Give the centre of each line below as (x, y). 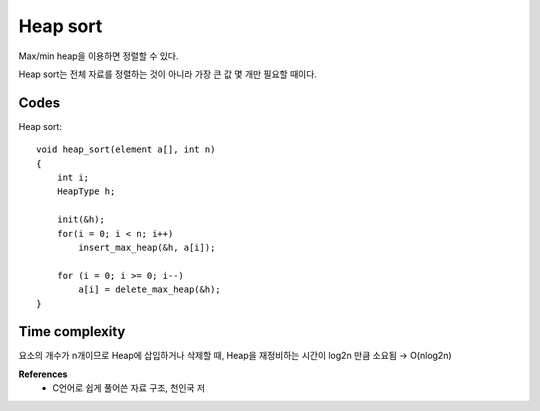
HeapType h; (86, 191)
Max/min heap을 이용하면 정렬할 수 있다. (98, 56)
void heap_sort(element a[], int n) (126, 149)
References (43, 374)
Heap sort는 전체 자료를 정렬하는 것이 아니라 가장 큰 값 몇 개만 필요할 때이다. (167, 74)
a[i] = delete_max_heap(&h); (150, 289)
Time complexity (72, 331)
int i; (73, 178)
